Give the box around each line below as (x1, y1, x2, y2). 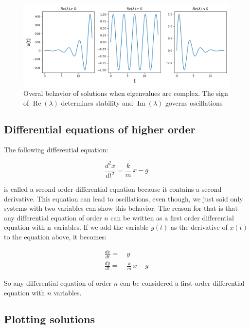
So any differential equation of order (4, 278, 112, 288)
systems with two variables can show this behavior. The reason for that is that (4, 203, 238, 213)
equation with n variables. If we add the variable (4, 222, 149, 232)
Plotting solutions (4, 311, 95, 326)
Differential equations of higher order (4, 121, 196, 136)
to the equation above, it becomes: (4, 232, 107, 242)
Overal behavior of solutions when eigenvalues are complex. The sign (23, 88, 228, 98)
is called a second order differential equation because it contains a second (4, 184, 222, 194)
